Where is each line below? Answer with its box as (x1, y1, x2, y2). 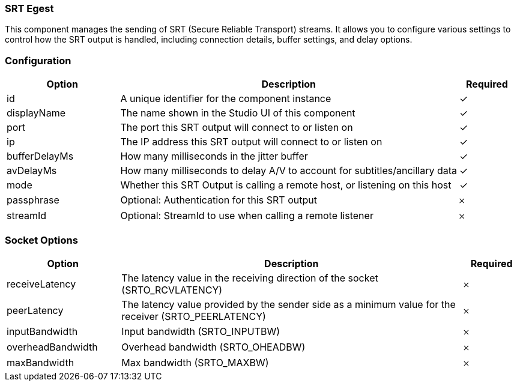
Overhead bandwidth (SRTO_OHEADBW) (121, 340, 306, 353)
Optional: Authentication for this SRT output (120, 194, 317, 207)
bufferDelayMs (7, 150, 74, 163)
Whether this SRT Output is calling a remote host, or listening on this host (120, 179, 452, 191)
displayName (7, 107, 65, 119)
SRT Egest (5, 2, 54, 14)
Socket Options (5, 234, 78, 246)
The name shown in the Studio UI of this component (120, 107, 355, 119)
